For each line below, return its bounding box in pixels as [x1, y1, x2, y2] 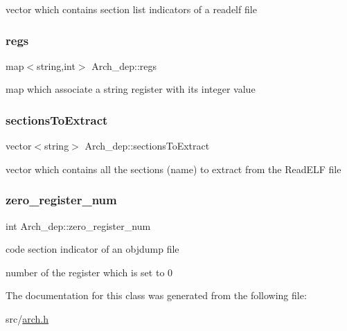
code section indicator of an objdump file [6, 242, 179, 256]
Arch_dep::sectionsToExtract [84, 138, 210, 153]
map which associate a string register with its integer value [6, 82, 256, 96]
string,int [37, 58, 75, 73]
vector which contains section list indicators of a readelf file [6, 2, 257, 16]
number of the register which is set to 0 [6, 265, 173, 279]
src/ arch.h [6, 312, 49, 325]
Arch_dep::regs [91, 58, 157, 73]
